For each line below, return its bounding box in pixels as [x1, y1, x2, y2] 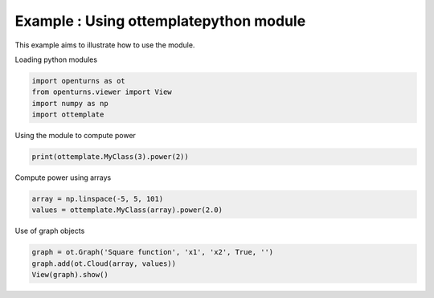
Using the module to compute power [14, 131, 137, 141]
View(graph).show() [31, 270, 108, 280]
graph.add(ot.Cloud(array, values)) [31, 259, 177, 268]
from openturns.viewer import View [31, 88, 172, 96]
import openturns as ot [31, 76, 126, 85]
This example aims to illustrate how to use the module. [14, 40, 195, 50]
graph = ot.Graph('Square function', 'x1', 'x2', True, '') [31, 247, 274, 257]
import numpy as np [31, 99, 108, 108]
